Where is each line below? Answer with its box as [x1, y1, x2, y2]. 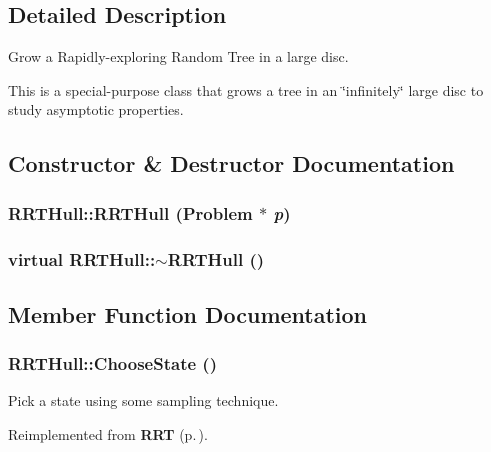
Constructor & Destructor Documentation [8, 148, 455, 179]
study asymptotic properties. [8, 99, 184, 120]
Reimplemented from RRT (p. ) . [8, 424, 208, 445]
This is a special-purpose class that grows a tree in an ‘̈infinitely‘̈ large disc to [8, 79, 484, 100]
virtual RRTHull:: [8, 246, 156, 271]
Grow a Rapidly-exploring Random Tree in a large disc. [8, 46, 349, 67]
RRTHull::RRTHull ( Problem [8, 200, 253, 225]
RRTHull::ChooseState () [8, 351, 217, 376]
